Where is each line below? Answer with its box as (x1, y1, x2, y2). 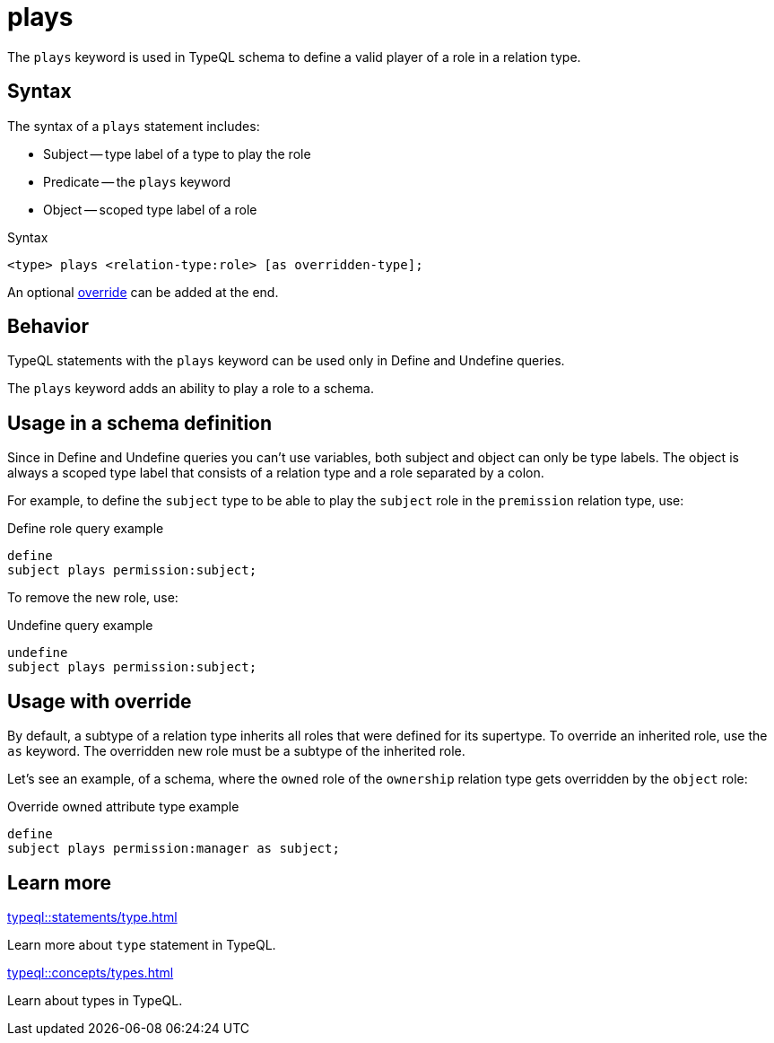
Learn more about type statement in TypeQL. (7, 936, 276, 952)
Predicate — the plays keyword (43, 173, 231, 189)
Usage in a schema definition (7, 411, 273, 434)
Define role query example (7, 521, 164, 537)
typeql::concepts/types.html (7, 964, 174, 980)
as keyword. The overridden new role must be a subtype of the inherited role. (7, 743, 465, 759)
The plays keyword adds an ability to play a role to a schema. (7, 381, 374, 397)
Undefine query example (7, 618, 153, 634)
